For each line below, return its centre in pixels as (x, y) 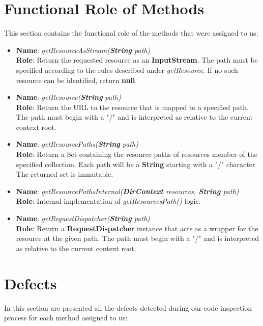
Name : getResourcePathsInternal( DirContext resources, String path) (127, 191)
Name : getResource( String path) (68, 97)
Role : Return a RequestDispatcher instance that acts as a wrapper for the (137, 228)
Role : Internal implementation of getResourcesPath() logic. (108, 201)
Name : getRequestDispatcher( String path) (83, 218)
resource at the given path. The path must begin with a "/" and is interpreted (137, 238)
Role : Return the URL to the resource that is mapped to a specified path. (132, 107)
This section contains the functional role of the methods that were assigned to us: (131, 33)
